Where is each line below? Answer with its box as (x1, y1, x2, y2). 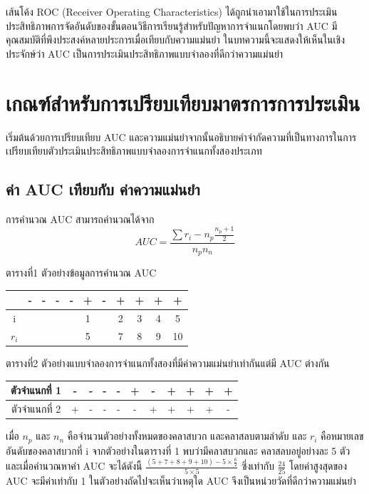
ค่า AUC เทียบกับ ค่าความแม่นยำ (6, 178, 200, 200)
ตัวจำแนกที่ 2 (11, 401, 61, 416)
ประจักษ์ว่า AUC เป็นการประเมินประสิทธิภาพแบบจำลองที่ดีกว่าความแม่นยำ (6, 46, 284, 61)
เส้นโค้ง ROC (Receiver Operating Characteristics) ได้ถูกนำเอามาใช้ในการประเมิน (6, 4, 338, 19)
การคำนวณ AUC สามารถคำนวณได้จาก (6, 211, 155, 226)
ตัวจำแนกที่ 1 (11, 383, 62, 398)
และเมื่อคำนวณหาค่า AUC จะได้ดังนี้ (6, 458, 142, 473)
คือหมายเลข (321, 428, 364, 443)
